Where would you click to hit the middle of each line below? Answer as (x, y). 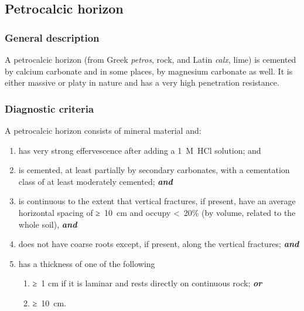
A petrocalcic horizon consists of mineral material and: (103, 130)
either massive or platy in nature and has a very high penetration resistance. (142, 82)
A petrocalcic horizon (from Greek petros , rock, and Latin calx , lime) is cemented (151, 59)
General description (52, 37)
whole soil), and (48, 224)
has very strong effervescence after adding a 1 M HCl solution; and (140, 150)
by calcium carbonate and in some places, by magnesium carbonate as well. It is (149, 71)
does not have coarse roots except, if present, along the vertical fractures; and (159, 244)
